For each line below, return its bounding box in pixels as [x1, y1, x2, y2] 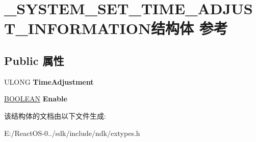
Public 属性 [4, 52, 64, 68]
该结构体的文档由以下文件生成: [4, 110, 106, 121]
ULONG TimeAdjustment [4, 76, 94, 87]
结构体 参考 [151, 18, 228, 39]
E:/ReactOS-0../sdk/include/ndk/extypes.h [4, 127, 140, 138]
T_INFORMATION [4, 18, 151, 39]
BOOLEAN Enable [4, 93, 67, 104]
